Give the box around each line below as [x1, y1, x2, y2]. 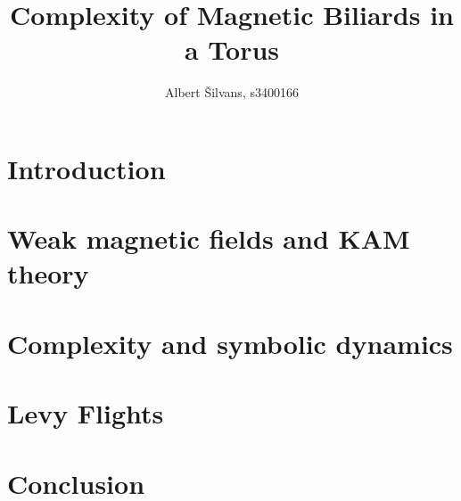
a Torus [184, 31, 280, 68]
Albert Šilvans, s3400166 [165, 83, 299, 102]
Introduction [7, 150, 166, 186]
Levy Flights [7, 395, 164, 431]
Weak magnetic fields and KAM [7, 220, 410, 257]
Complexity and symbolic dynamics [7, 324, 453, 361]
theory [7, 255, 89, 292]
